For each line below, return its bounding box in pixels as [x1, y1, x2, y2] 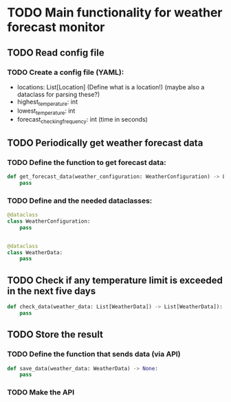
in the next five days [7, 285, 96, 297]
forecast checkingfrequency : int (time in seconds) [16, 115, 148, 125]
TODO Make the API [7, 388, 75, 397]
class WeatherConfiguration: [7, 218, 91, 225]
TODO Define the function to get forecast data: [7, 157, 166, 167]
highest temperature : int [16, 98, 78, 107]
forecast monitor [7, 19, 105, 35]
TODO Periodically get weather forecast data [7, 137, 203, 148]
